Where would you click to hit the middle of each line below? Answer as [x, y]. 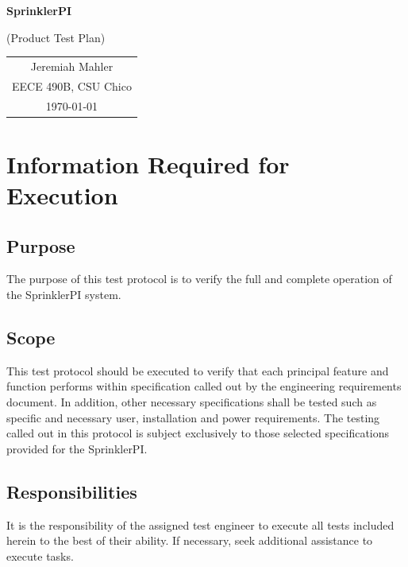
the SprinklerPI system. [64, 295]
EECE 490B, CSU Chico [72, 85]
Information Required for [148, 163]
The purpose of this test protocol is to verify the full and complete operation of [199, 279]
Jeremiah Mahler [72, 66]
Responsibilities [72, 491]
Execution [62, 195]
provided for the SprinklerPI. [77, 448]
